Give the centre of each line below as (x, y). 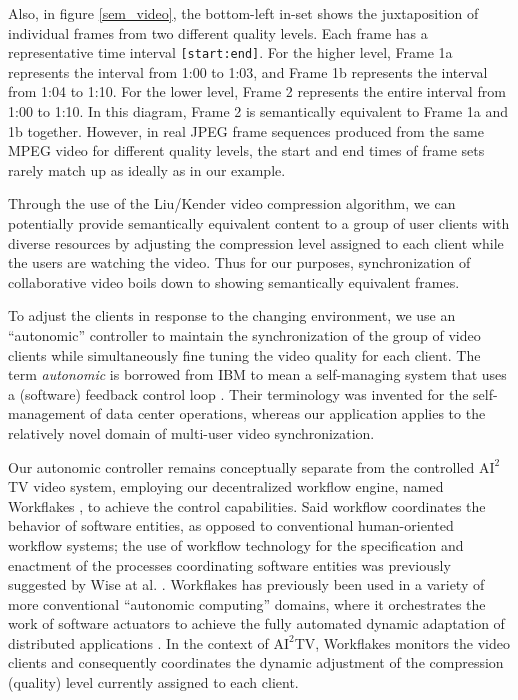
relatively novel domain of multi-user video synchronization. (191, 432)
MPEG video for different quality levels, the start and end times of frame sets (246, 150)
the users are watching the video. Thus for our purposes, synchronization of (239, 262)
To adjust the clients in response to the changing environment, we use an (232, 315)
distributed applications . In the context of (138, 642)
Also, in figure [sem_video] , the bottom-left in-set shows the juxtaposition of (243, 13)
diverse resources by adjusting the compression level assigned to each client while (256, 242)
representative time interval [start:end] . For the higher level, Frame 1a (230, 52)
